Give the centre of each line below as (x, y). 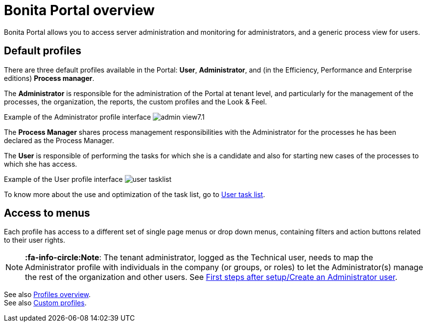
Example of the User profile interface (63, 179)
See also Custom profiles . (45, 303)
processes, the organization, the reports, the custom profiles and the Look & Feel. (136, 101)
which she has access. (41, 164)
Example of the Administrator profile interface (78, 117)
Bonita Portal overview (79, 10)
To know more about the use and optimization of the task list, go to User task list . (135, 194)
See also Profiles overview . (47, 295)
